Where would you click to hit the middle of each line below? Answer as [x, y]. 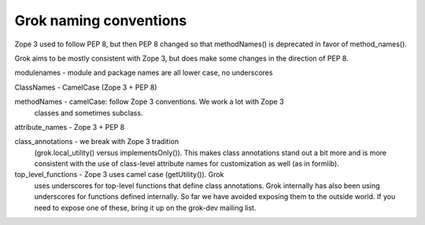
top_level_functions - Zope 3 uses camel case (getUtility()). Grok [119, 175]
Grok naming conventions [101, 20]
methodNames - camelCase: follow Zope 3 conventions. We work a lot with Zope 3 [149, 101]
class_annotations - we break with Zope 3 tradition [97, 142]
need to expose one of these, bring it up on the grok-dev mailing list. [145, 208]
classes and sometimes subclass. [89, 112]
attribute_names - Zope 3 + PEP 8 [70, 127]
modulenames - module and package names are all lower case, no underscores [144, 73]
